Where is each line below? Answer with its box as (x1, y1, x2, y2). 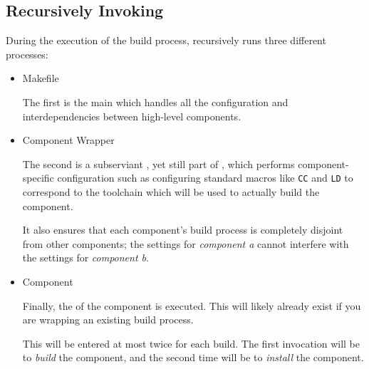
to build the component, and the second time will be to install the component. (22, 350, 364, 365)
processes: (6, 46, 48, 61)
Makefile (22, 71, 59, 85)
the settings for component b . (22, 250, 149, 265)
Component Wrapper (22, 132, 115, 147)
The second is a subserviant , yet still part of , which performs (22, 156, 295, 171)
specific (22, 170, 54, 185)
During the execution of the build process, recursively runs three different (6, 33, 326, 48)
